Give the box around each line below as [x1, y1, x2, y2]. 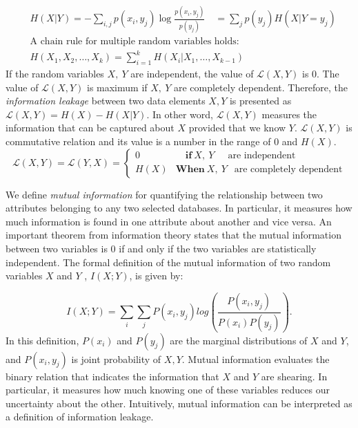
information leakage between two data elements [6, 93, 206, 108]
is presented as [229, 93, 292, 108]
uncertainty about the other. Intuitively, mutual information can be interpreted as [6, 396, 352, 410]
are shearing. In [261, 369, 328, 383]
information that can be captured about [6, 120, 175, 135]
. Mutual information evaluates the [181, 351, 330, 366]
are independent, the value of [130, 66, 254, 81]
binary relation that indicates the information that [6, 369, 219, 383]
